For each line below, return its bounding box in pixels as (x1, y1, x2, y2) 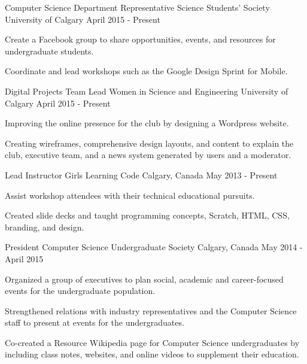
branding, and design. (5, 220, 84, 233)
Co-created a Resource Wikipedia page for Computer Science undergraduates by (5, 336, 300, 348)
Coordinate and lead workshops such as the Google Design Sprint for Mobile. (5, 65, 288, 77)
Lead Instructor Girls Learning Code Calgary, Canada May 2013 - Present (5, 168, 278, 181)
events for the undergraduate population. (5, 284, 156, 297)
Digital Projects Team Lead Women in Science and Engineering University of (5, 84, 288, 97)
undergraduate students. (5, 44, 94, 57)
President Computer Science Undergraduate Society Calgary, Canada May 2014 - (5, 241, 303, 253)
